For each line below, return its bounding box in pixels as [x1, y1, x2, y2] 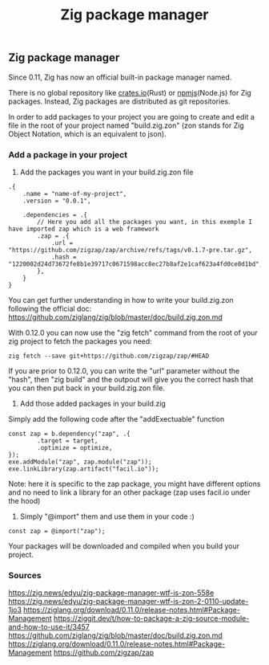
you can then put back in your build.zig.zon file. [8, 383, 166, 393]
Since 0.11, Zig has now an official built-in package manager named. [8, 72, 232, 82]
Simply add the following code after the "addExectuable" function [8, 414, 225, 423]
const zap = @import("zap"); [8, 527, 106, 535]
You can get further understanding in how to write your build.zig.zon [8, 295, 234, 304]
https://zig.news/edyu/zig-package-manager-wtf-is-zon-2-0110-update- [8, 597, 249, 606]
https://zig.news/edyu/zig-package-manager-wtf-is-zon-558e [8, 588, 215, 598]
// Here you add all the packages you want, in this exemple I [37, 218, 252, 226]
